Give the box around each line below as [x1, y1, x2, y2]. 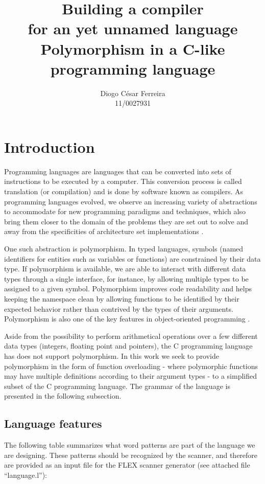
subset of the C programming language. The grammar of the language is [4, 380, 230, 391]
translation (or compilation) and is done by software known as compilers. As [4, 186, 244, 196]
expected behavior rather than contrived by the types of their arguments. [4, 303, 233, 314]
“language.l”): [4, 469, 47, 480]
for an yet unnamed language [28, 18, 238, 39]
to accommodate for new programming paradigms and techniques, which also [4, 206, 246, 217]
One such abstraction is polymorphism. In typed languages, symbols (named [4, 243, 244, 253]
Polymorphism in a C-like [40, 38, 225, 59]
